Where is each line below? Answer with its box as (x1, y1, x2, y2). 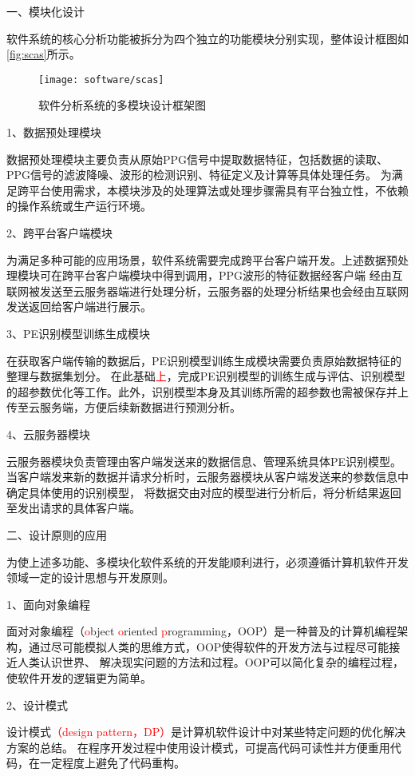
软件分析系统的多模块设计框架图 (38, 97, 206, 113)
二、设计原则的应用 (6, 526, 107, 543)
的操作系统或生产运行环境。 (6, 197, 152, 214)
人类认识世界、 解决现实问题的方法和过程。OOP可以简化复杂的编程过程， (17, 654, 404, 671)
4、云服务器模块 (6, 425, 90, 442)
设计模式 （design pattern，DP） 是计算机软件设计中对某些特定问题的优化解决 (6, 723, 406, 740)
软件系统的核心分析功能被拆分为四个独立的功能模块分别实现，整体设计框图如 (6, 30, 409, 46)
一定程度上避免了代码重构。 (39, 754, 185, 771)
